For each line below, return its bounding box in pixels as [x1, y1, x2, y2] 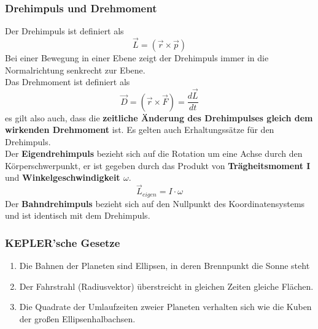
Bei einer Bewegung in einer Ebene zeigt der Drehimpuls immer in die [5, 51, 269, 64]
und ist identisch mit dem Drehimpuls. [5, 209, 150, 222]
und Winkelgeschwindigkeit [5, 171, 120, 184]
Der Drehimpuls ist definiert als [5, 25, 124, 37]
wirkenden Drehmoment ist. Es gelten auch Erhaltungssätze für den [5, 123, 274, 136]
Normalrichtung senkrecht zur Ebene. [5, 63, 145, 76]
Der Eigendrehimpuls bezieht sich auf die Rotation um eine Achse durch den [5, 147, 303, 160]
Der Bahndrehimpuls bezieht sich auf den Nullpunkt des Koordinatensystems [5, 197, 305, 210]
